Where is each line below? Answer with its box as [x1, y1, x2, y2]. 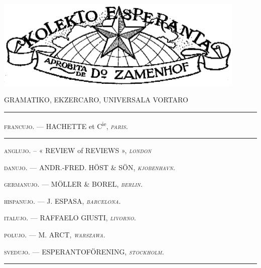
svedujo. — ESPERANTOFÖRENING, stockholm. [4, 246, 164, 256]
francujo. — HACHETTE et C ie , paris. [4, 119, 128, 131]
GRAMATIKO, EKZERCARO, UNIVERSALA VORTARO [4, 94, 188, 105]
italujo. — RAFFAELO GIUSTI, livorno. [4, 212, 136, 223]
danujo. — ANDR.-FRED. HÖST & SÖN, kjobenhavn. [4, 162, 175, 172]
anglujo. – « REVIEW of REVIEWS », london [4, 145, 152, 155]
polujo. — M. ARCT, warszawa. [4, 229, 105, 239]
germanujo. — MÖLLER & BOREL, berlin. [4, 179, 143, 189]
